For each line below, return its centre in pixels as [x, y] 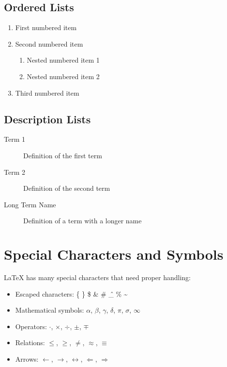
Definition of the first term [63, 155]
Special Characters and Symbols [114, 254]
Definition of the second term [67, 188]
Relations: [30, 342]
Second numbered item [49, 43]
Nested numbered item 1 [63, 60]
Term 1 [15, 139]
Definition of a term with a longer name [83, 221]
